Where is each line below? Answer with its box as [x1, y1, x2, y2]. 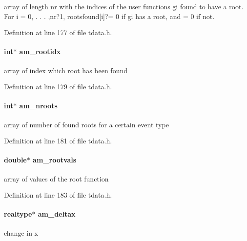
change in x [4, 227, 38, 238]
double [4, 155, 27, 165]
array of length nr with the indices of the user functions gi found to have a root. [4, 1, 244, 11]
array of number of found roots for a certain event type [4, 119, 169, 129]
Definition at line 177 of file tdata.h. [4, 27, 112, 38]
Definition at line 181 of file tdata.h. [4, 136, 112, 146]
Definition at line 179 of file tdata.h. [4, 81, 112, 92]
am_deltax [38, 209, 76, 219]
